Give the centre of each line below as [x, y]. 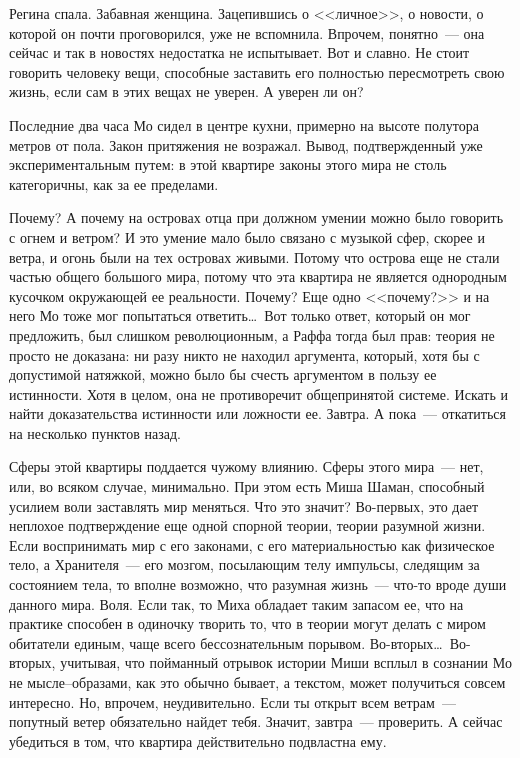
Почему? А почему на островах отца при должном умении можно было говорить [256, 217]
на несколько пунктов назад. [95, 432]
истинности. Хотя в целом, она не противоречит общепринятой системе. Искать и [258, 393]
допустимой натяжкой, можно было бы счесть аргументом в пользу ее [223, 374]
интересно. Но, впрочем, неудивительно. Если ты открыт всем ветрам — [232, 701]
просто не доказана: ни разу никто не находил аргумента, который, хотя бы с [244, 354]
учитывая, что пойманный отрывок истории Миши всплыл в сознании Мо [286, 662]
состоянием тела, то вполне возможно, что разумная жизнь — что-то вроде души [258, 584]
